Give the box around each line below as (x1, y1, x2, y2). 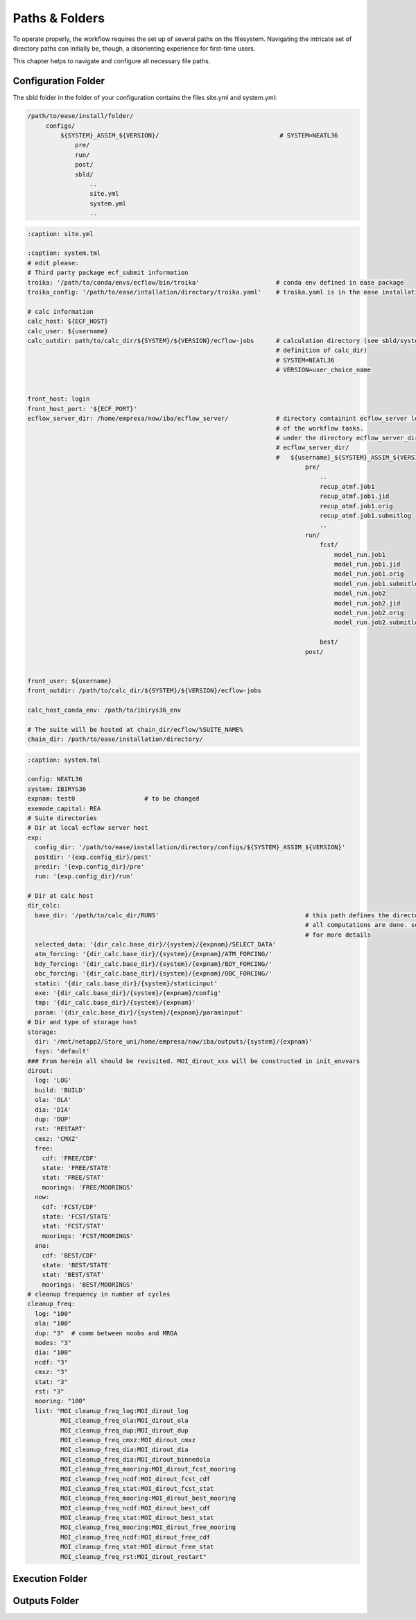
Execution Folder (12, 1573, 88, 1585)
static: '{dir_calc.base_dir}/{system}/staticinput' (35, 979, 218, 987)
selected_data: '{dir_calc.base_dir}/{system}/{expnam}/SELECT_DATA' (35, 941, 277, 949)
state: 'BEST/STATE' (42, 1261, 112, 1269)
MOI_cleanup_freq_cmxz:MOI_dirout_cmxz (60, 1436, 196, 1444)
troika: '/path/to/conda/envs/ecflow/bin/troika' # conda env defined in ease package (27, 278, 404, 286)
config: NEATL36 (27, 775, 83, 783)
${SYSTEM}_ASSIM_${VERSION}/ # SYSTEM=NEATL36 (60, 132, 339, 139)
